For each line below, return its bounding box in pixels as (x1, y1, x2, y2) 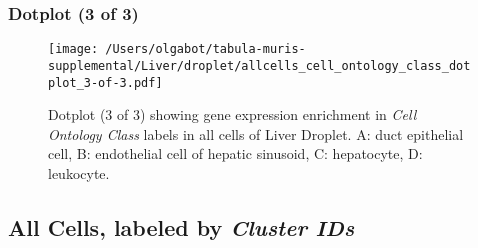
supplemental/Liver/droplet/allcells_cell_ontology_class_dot (48, 58, 471, 73)
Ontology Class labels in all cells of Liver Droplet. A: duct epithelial (48, 123, 464, 144)
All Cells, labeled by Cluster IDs (8, 211, 355, 242)
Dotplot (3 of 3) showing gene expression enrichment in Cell (48, 104, 417, 125)
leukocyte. (48, 162, 110, 183)
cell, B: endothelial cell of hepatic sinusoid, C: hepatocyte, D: (48, 143, 423, 164)
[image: (48, 42, 99, 57)
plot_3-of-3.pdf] (48, 75, 163, 90)
